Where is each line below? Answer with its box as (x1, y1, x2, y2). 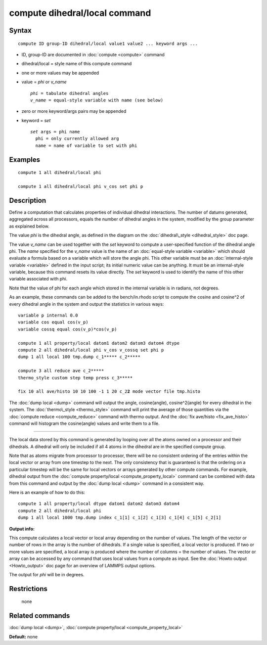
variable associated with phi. (9, 276, 68, 282)
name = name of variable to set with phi (35, 142, 137, 148)
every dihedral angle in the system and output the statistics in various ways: (9, 301, 164, 307)
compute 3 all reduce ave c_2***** (18, 368, 104, 373)
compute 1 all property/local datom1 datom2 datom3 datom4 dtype (18, 340, 180, 346)
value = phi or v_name (21, 79, 67, 85)
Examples (9, 155, 41, 164)
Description (9, 196, 46, 205)
